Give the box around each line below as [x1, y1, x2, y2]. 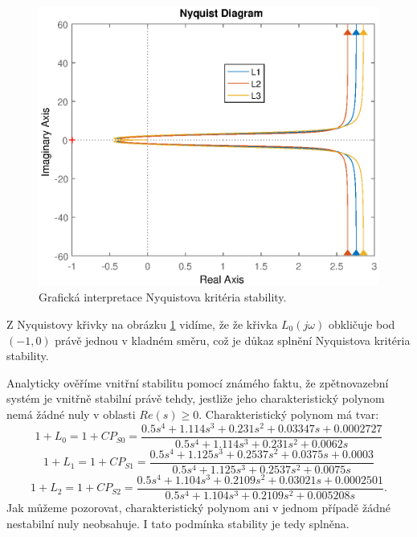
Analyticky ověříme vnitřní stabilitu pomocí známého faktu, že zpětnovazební [6, 374, 389, 391]
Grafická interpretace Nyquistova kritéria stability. [39, 289, 287, 305]
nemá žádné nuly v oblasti [6, 405, 136, 422]
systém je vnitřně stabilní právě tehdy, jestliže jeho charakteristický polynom [6, 390, 385, 407]
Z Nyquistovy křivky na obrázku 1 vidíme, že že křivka [6, 315, 278, 332]
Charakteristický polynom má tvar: [205, 405, 379, 422]
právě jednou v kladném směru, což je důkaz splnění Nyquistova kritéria [55, 331, 411, 348]
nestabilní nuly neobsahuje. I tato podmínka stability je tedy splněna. [6, 514, 350, 531]
